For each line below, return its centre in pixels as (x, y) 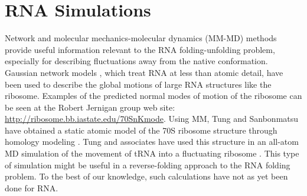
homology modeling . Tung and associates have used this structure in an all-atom (152, 142)
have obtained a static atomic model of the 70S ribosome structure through (141, 130)
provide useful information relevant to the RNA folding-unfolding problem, (140, 49)
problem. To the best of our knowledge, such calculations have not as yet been (146, 176)
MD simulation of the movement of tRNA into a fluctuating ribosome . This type (152, 153)
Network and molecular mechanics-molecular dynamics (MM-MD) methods (141, 38)
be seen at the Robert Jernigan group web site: (90, 107)
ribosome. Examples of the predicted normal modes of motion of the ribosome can (153, 96)
